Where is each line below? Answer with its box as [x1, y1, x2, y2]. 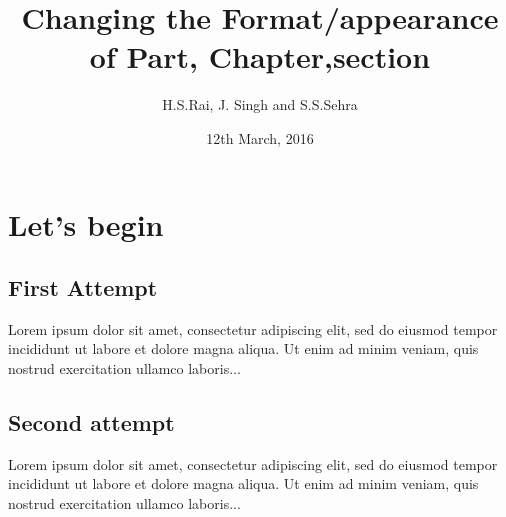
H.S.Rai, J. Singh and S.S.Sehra [162, 94, 358, 115]
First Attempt [8, 272, 158, 303]
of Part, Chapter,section [89, 36, 431, 77]
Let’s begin [8, 203, 164, 244]
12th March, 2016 [206, 127, 314, 148]
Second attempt [8, 407, 175, 438]
